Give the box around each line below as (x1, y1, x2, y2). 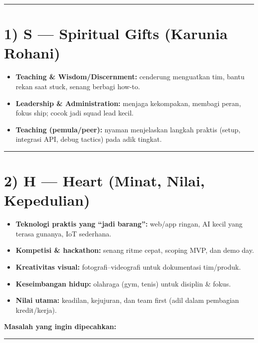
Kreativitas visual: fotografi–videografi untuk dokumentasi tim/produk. (15, 261, 241, 272)
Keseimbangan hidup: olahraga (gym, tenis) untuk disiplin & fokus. (15, 278, 231, 288)
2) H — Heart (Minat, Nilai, (4, 171, 205, 191)
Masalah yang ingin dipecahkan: (4, 321, 117, 332)
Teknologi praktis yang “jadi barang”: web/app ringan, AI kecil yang (15, 219, 243, 229)
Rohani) (4, 43, 61, 63)
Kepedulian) (4, 190, 90, 210)
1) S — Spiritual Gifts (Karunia (4, 23, 228, 44)
